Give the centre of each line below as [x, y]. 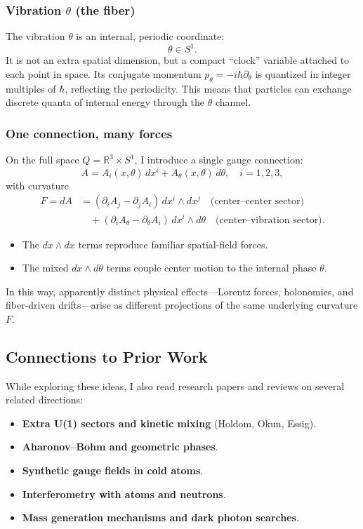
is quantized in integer [303, 73]
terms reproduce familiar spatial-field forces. [173, 244]
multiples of [31, 88]
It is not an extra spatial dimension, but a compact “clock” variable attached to [178, 60]
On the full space [42, 160]
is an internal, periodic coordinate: [150, 36]
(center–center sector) [257, 202]
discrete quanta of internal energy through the [105, 102]
